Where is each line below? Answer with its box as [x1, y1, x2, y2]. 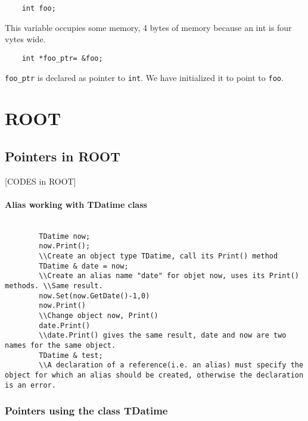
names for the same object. [5, 341, 116, 350]
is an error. [5, 381, 56, 389]
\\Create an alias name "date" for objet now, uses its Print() [39, 272, 299, 280]
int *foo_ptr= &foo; [21, 54, 103, 63]
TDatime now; [39, 232, 91, 241]
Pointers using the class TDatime [5, 403, 168, 418]
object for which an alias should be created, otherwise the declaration [5, 370, 304, 379]
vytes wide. [5, 33, 46, 45]
